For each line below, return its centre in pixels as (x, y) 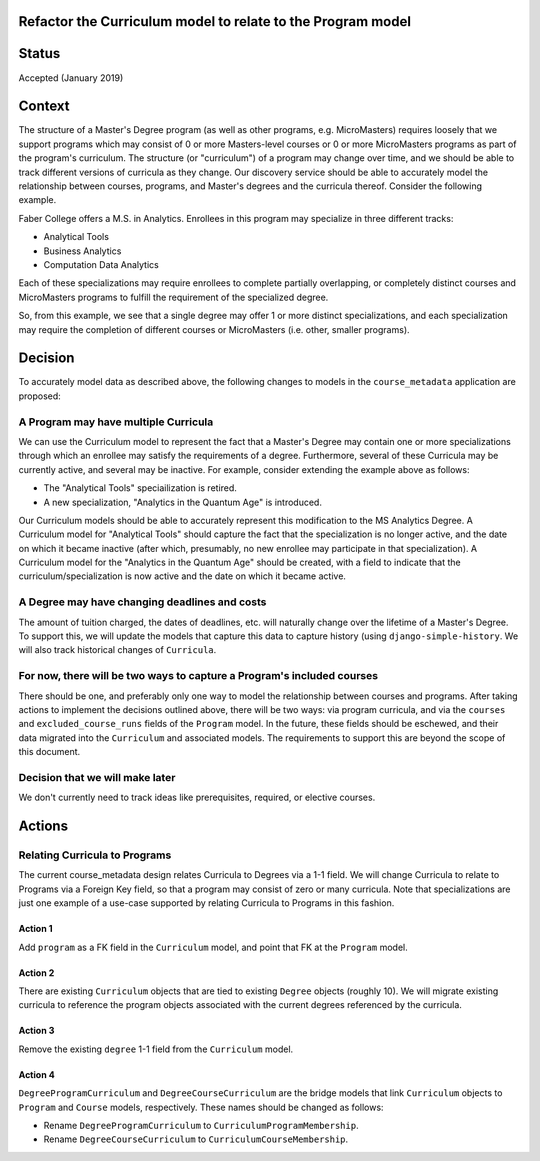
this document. (49, 752)
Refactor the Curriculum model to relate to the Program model (215, 21)
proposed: (40, 396)
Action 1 (35, 929)
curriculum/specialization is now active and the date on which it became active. (182, 576)
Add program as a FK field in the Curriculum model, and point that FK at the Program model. (213, 947)
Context (44, 106)
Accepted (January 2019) (71, 77)
